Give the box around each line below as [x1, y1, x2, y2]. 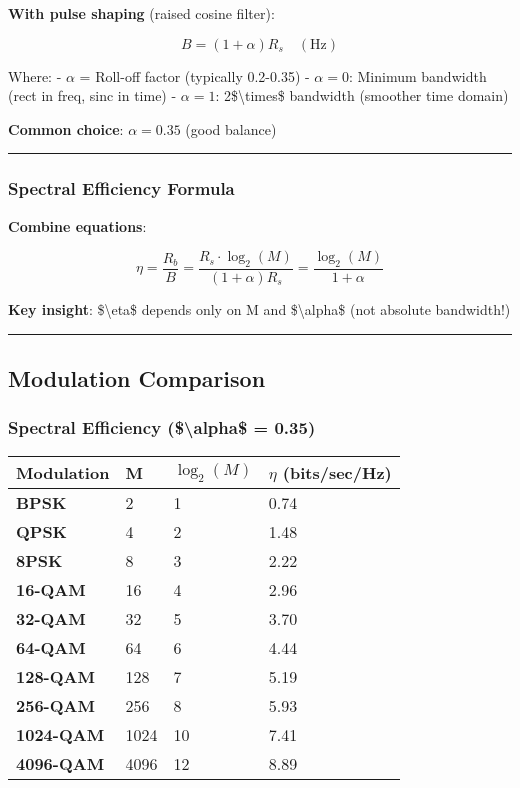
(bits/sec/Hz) [282, 460, 392, 484]
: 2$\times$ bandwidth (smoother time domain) [215, 85, 509, 106]
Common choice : [8, 118, 124, 139]
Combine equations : [8, 215, 147, 236]
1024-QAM [16, 722, 105, 746]
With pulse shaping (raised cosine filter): [8, 3, 275, 23]
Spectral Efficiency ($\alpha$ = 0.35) [8, 415, 316, 440]
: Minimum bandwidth [348, 65, 487, 86]
